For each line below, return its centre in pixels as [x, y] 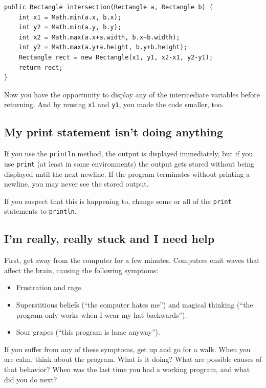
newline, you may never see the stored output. [76, 184]
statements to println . [40, 211]
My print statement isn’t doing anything [114, 132]
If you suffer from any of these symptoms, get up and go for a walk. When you [127, 349]
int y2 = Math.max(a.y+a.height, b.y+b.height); [103, 47]
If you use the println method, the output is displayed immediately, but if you [129, 154]
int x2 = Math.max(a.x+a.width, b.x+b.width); [99, 37]
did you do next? [31, 379]
